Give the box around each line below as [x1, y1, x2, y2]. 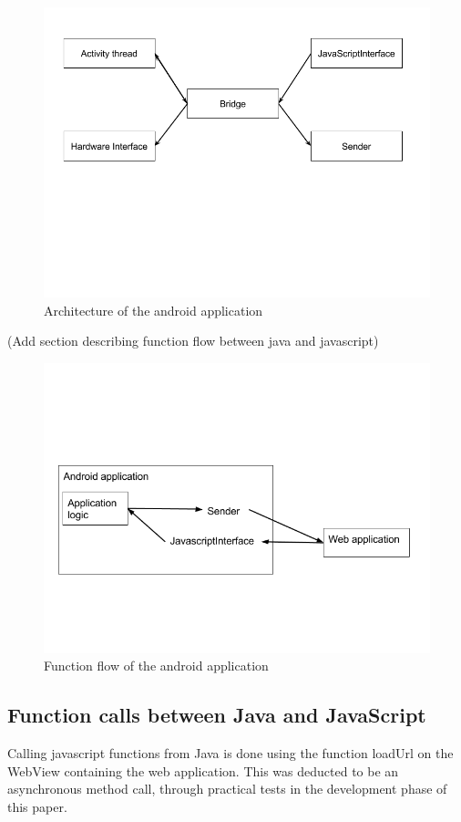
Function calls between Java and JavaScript [7, 701, 426, 729]
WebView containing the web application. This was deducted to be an [7, 761, 399, 780]
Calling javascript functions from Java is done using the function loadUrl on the [7, 744, 454, 763]
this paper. [7, 796, 67, 816]
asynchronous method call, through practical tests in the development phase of [7, 779, 447, 798]
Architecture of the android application [44, 300, 263, 319]
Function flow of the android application [44, 656, 269, 675]
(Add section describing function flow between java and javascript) [7, 331, 379, 350]
